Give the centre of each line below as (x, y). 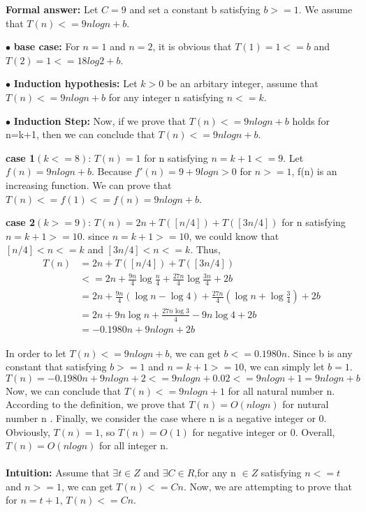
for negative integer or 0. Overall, (264, 431)
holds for (311, 120)
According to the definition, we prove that (96, 404)
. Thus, (205, 249)
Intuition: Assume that (58, 473)
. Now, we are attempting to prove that (268, 486)
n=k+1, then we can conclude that (80, 134)
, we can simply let (284, 367)
